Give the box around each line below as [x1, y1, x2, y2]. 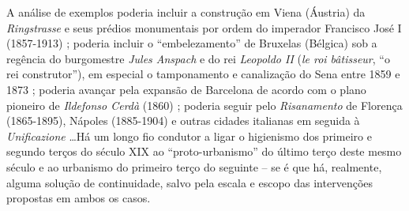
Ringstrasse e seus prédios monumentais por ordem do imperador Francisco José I [6, 19, 402, 36]
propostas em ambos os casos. [6, 190, 151, 206]
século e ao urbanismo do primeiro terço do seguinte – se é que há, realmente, [6, 158, 382, 175]
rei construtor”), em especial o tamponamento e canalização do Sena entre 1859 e [6, 66, 400, 82]
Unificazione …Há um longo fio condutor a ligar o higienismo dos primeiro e [6, 127, 372, 144]
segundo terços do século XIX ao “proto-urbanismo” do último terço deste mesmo [6, 143, 402, 160]
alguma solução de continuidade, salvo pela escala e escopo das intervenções [6, 174, 373, 190]
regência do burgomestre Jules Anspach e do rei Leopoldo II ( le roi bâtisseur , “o [6, 50, 390, 66]
